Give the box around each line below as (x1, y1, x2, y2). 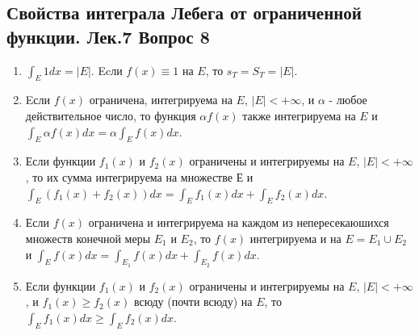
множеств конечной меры (25, 229, 151, 246)
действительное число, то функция (25, 107, 196, 124)
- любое (329, 91, 367, 108)
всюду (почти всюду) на (133, 293, 253, 310)
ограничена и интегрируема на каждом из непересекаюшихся (88, 214, 389, 231)
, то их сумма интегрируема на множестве (25, 168, 233, 185)
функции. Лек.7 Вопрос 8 (6, 23, 210, 48)
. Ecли (90, 61, 123, 78)
